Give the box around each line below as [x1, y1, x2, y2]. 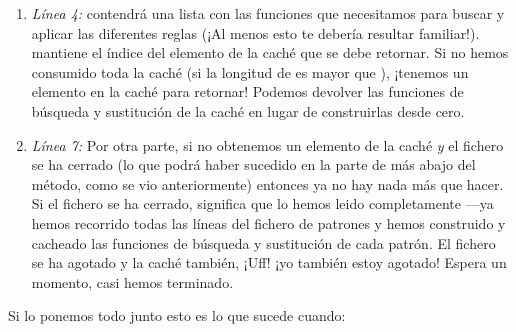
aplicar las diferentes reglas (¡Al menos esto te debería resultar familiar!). [31, 22, 480, 43]
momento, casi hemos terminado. [31, 271, 234, 292]
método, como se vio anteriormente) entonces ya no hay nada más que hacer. [31, 173, 504, 194]
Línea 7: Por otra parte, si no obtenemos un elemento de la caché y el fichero [31, 134, 504, 155]
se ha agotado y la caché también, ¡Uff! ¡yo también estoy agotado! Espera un [31, 252, 507, 273]
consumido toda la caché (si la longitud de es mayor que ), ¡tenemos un [31, 61, 469, 82]
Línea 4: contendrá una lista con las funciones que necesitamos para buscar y [31, 3, 505, 23]
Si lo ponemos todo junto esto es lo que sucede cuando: [8, 305, 346, 326]
